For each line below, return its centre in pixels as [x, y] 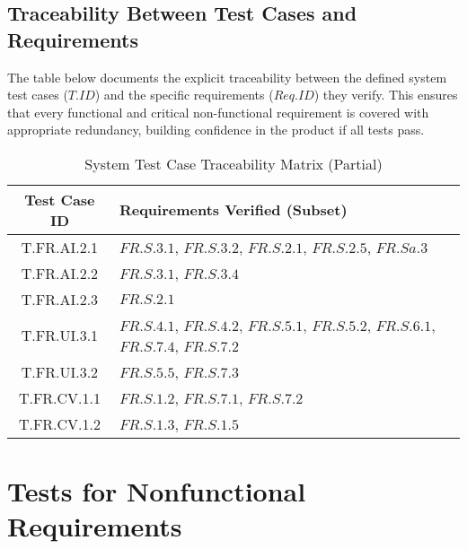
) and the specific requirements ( [184, 95]
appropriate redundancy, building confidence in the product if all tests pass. [216, 130]
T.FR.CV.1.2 [60, 423]
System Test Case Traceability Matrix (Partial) [233, 163]
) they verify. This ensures [386, 95]
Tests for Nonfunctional [157, 491]
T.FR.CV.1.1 [60, 397]
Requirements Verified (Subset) [233, 210]
